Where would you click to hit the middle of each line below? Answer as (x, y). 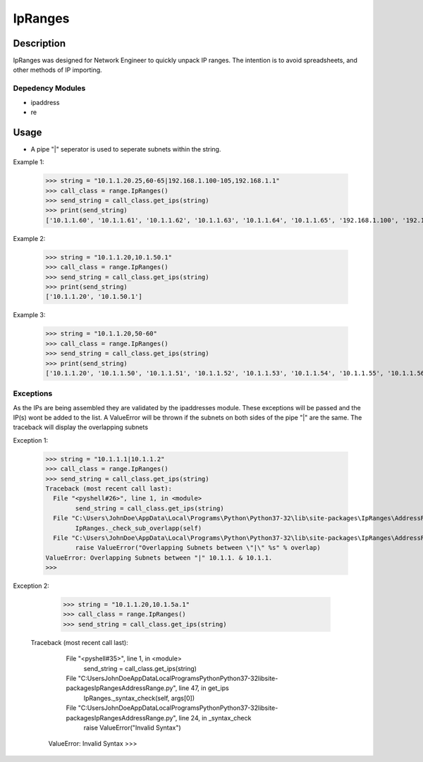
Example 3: (29, 315)
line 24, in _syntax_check (215, 718)
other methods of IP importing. (57, 70)
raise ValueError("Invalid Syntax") (132, 727)
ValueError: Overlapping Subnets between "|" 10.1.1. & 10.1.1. (159, 558)
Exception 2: (31, 586)
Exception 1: (31, 440)
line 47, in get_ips (204, 688)
